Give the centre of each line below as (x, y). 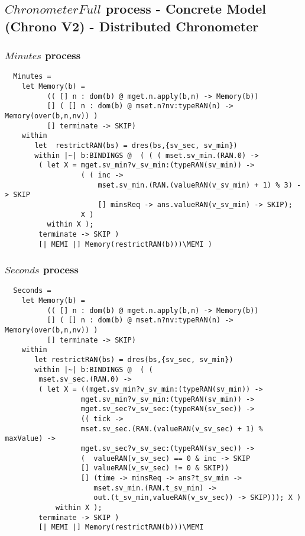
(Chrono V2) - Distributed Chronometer (132, 26)
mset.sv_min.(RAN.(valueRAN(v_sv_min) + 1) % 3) (195, 185)
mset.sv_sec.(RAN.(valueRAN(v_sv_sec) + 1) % (172, 429)
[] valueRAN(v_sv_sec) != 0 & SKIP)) (155, 468)
